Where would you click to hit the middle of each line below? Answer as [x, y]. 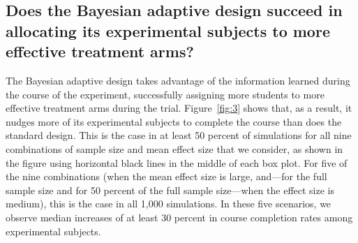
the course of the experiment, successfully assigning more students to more [165, 94]
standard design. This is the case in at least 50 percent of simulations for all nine [179, 135]
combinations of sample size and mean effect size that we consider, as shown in [174, 148]
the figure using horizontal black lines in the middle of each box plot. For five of [177, 162]
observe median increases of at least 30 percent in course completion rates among [179, 217]
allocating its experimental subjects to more [168, 30]
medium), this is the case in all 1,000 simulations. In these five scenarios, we [169, 204]
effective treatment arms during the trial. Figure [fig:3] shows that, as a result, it [179, 108]
